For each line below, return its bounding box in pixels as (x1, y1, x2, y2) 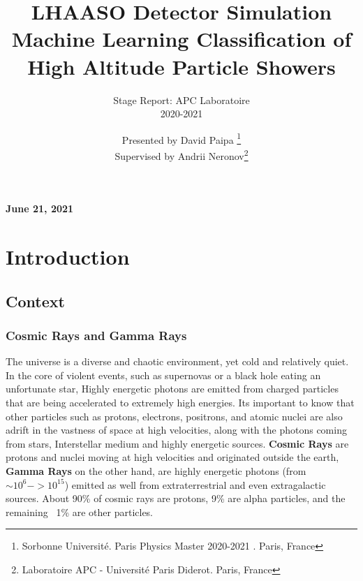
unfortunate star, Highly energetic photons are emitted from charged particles (6, 381, 339, 396)
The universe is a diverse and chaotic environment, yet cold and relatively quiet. (6, 354, 349, 369)
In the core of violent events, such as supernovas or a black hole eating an (6, 367, 321, 382)
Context (6, 290, 65, 311)
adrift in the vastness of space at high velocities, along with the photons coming (6, 422, 347, 437)
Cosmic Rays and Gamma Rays (6, 326, 187, 344)
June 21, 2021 (6, 201, 74, 216)
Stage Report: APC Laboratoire (113, 92, 250, 107)
